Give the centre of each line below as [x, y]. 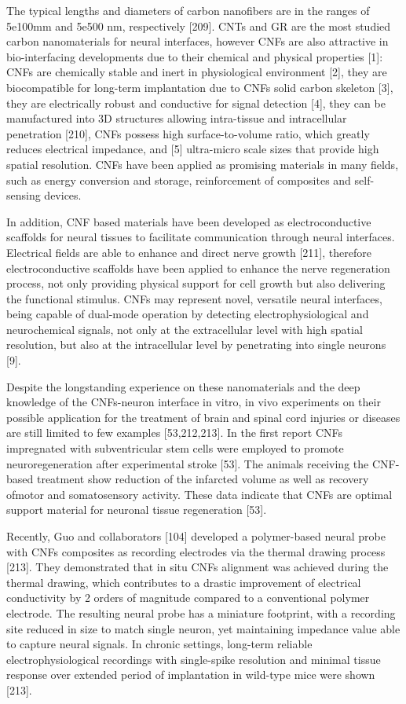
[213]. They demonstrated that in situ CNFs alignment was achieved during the [198, 567]
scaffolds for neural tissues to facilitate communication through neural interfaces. [201, 237]
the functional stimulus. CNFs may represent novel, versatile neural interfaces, [194, 298]
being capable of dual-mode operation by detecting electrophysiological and [188, 314]
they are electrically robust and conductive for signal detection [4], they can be [196, 103]
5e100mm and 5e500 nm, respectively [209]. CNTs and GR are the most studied [199, 26]
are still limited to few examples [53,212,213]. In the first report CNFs [175, 433]
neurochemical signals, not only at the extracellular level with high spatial [185, 329]
